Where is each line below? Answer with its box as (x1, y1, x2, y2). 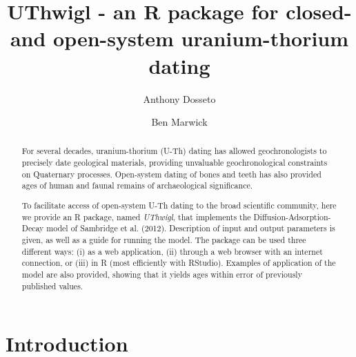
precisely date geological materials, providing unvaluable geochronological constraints (21, 157, 328, 168)
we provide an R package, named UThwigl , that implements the (21, 211, 251, 222)
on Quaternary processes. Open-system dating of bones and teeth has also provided (21, 168, 322, 180)
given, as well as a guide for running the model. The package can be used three (21, 233, 306, 245)
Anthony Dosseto (143, 91, 216, 106)
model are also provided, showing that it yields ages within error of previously (21, 268, 302, 280)
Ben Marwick (151, 115, 208, 129)
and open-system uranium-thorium (10, 24, 349, 52)
